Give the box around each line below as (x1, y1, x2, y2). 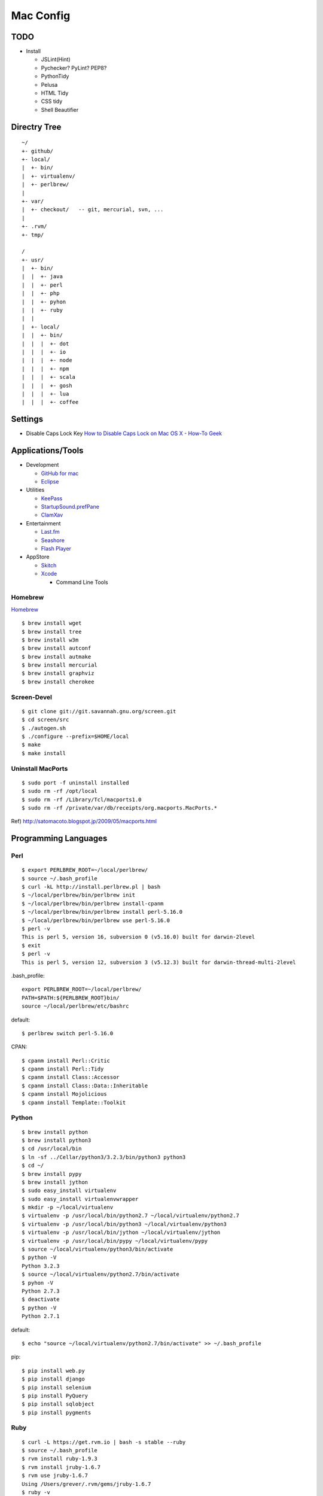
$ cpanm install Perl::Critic (22, 1057, 111, 1064)
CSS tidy (41, 98, 63, 105)
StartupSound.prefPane (41, 503, 100, 510)
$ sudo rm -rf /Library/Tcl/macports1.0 (22, 796, 142, 803)
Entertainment (26, 519, 61, 527)
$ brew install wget (22, 620, 82, 627)
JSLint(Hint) (41, 56, 71, 63)
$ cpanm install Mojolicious (22, 1091, 107, 1097)
